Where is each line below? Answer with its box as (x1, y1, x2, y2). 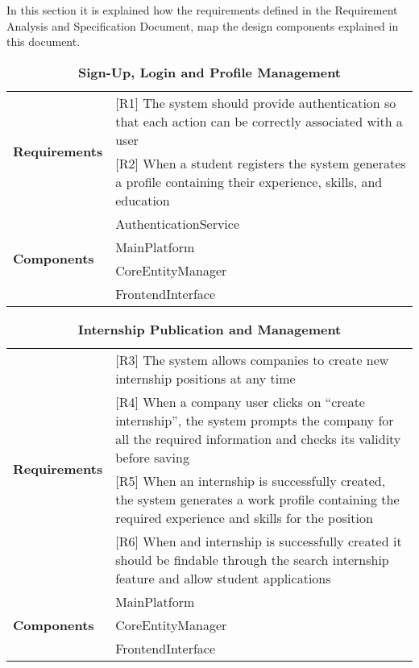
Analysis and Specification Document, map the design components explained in (6, 17, 399, 34)
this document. (6, 33, 81, 50)
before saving (115, 447, 189, 467)
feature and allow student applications (115, 568, 331, 587)
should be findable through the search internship (115, 550, 389, 569)
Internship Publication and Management (77, 319, 342, 338)
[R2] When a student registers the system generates (115, 153, 406, 172)
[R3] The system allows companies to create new (115, 350, 389, 369)
